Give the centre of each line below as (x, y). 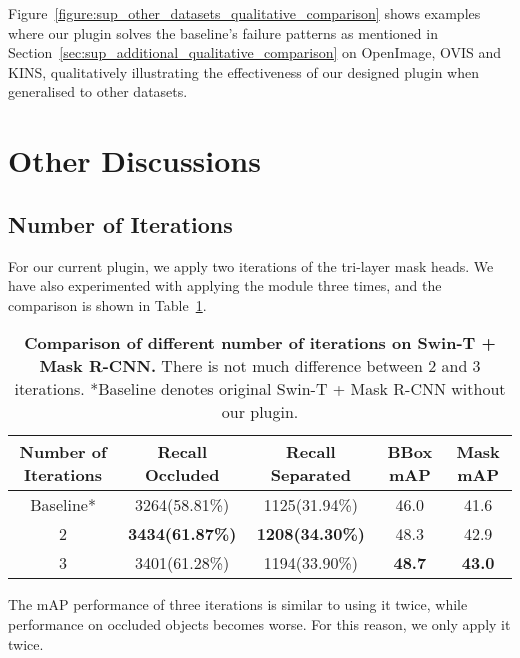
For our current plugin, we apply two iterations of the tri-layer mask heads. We (251, 265)
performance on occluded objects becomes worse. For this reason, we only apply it (259, 623)
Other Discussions (134, 160)
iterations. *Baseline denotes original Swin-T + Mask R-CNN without (260, 389)
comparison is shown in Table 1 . (107, 304)
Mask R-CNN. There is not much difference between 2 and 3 (260, 366)
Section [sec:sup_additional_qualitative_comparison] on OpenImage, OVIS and (255, 52)
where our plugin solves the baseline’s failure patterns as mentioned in (223, 32)
